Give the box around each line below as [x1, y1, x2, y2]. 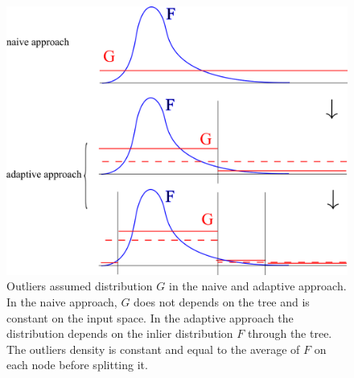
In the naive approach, [6, 293, 117, 310]
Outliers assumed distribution [6, 277, 153, 294]
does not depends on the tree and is [134, 293, 310, 310]
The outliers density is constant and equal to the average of [6, 340, 300, 357]
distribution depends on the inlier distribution [6, 325, 233, 342]
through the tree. [247, 325, 332, 342]
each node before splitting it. [6, 356, 148, 373]
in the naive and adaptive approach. [168, 277, 347, 294]
